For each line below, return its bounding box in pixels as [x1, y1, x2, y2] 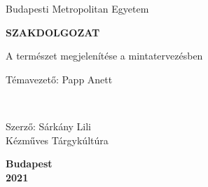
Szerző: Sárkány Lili [6, 118, 92, 133]
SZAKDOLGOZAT [6, 25, 100, 39]
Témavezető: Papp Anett [6, 71, 113, 86]
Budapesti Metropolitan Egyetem [6, 1, 149, 15]
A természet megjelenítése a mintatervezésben [6, 48, 203, 63]
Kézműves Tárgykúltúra [6, 132, 109, 147]
